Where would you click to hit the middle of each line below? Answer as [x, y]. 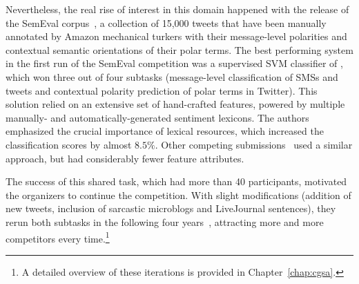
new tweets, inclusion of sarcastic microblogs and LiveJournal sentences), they [171, 208]
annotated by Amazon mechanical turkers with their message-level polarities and [176, 36]
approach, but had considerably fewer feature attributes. [125, 158]
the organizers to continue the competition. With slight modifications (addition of [178, 195]
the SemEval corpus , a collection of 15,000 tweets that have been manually [166, 22]
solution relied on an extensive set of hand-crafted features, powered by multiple [175, 104]
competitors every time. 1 [58, 237]
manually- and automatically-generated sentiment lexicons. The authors [157, 117]
